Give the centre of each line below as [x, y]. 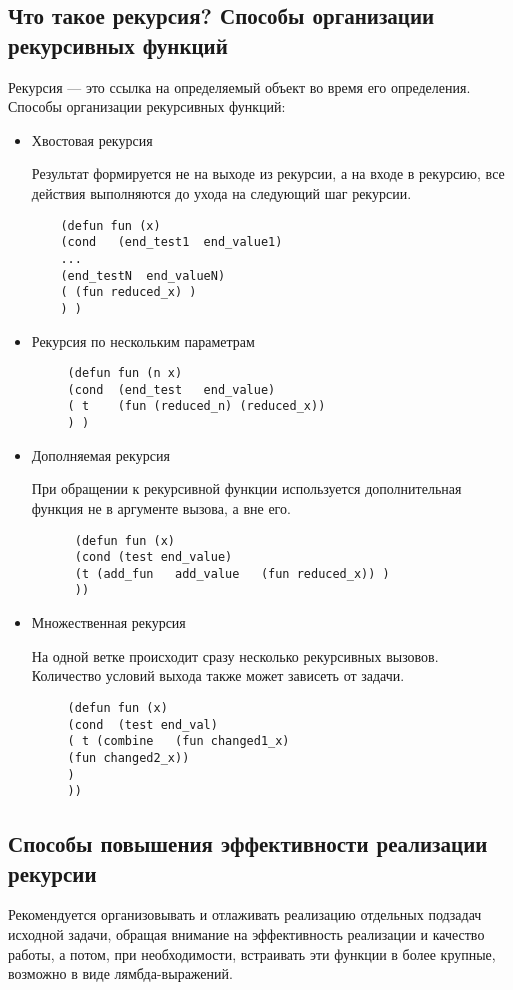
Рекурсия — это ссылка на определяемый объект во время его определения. [239, 86]
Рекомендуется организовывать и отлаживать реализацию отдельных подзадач [245, 914]
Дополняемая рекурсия [100, 454]
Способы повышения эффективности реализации [248, 843]
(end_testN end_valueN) [143, 275]
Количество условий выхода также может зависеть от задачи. [218, 675]
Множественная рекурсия [108, 622]
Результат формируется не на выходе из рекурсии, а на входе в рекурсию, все [268, 173]
